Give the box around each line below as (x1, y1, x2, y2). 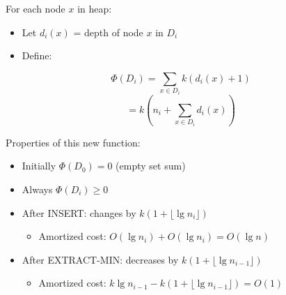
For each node (6, 1, 65, 15)
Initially (22, 158, 56, 173)
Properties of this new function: (6, 135, 141, 149)
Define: (22, 48, 52, 63)
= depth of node (73, 24, 143, 39)
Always (22, 181, 53, 196)
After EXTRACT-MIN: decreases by (22, 252, 179, 266)
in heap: (77, 1, 112, 15)
